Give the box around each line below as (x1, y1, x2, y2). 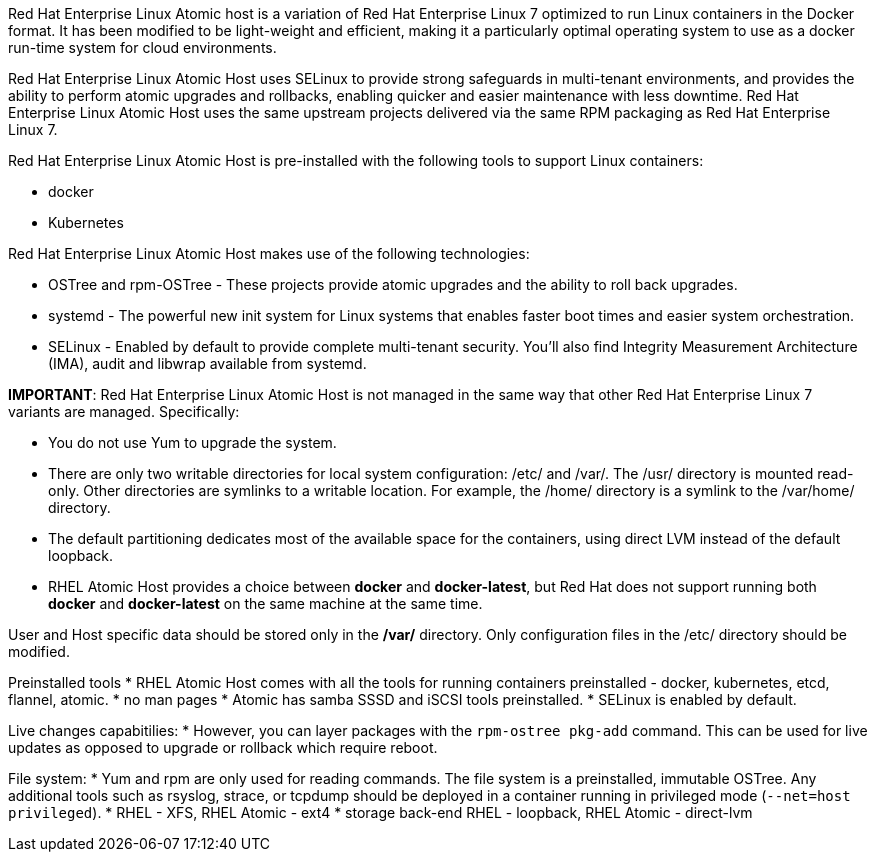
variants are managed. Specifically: (8, 403, 240, 420)
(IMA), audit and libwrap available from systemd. (48, 355, 367, 372)
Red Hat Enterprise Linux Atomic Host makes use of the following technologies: (8, 245, 530, 262)
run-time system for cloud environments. (8, 39, 277, 56)
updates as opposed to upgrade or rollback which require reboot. (8, 739, 438, 756)
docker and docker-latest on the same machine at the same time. (48, 595, 483, 612)
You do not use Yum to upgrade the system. (48, 434, 337, 451)
